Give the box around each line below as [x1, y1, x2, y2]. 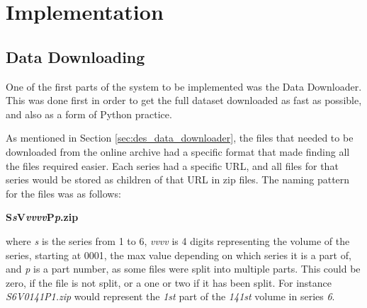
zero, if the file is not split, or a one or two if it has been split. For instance [6, 275, 332, 290]
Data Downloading [6, 45, 145, 67]
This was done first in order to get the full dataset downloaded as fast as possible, [6, 93, 362, 108]
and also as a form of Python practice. [6, 106, 172, 121]
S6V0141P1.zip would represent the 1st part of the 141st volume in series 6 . [6, 289, 335, 304]
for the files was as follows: [6, 186, 121, 200]
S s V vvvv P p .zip [6, 210, 79, 224]
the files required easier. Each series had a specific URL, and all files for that [6, 158, 339, 173]
